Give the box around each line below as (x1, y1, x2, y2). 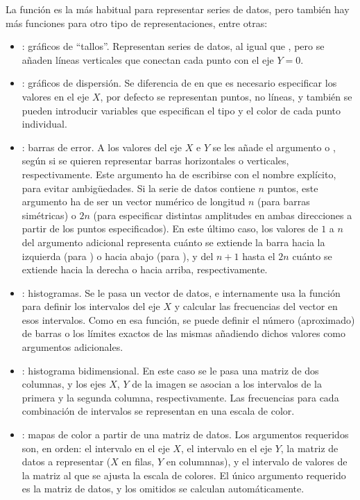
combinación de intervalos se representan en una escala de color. (22, 404, 295, 418)
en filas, (121, 454, 155, 469)
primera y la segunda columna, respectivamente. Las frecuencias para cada (22, 390, 339, 404)
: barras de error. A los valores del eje (22, 139, 182, 154)
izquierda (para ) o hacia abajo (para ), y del (22, 248, 214, 263)
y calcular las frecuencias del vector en (174, 299, 338, 313)
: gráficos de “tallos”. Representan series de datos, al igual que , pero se (22, 39, 325, 53)
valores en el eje (22, 89, 89, 103)
